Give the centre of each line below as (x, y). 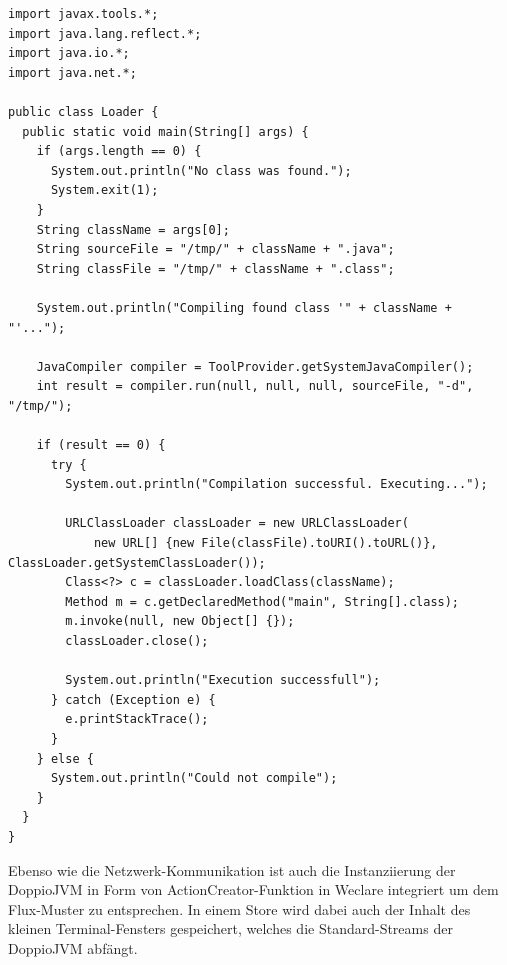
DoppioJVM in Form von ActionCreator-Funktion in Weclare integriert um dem (253, 889)
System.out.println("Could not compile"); (194, 778)
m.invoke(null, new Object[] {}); (180, 621)
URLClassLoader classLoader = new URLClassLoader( (237, 523)
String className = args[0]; (133, 229)
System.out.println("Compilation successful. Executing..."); (276, 484)
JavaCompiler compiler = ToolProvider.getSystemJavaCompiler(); (255, 366)
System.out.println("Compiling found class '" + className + (244, 307)
